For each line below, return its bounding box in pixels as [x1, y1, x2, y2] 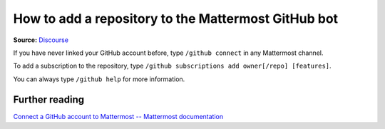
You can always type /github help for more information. [13, 75, 185, 83]
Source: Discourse [13, 36, 69, 44]
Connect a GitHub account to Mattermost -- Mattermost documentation [13, 112, 224, 120]
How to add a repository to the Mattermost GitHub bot [13, 11, 339, 26]
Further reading [13, 93, 85, 105]
